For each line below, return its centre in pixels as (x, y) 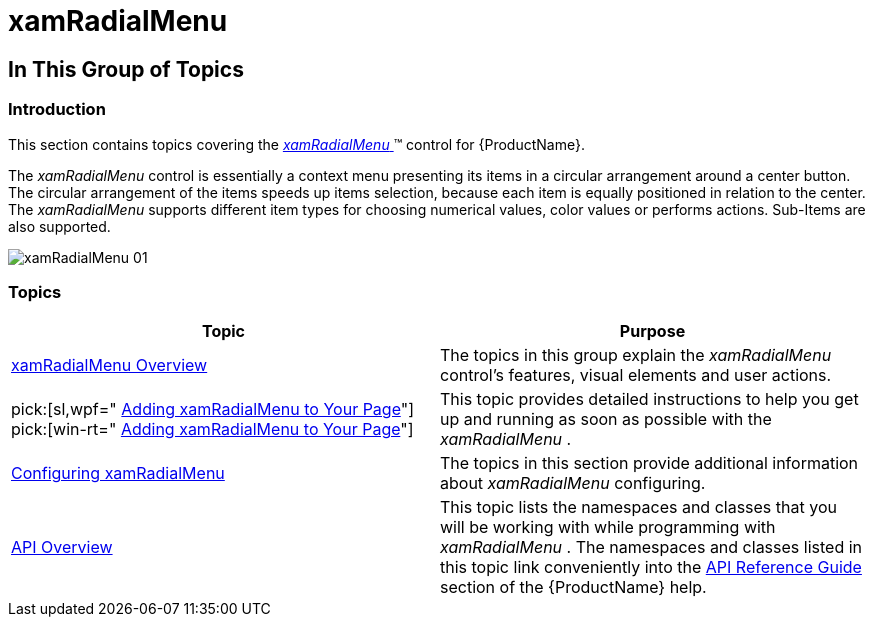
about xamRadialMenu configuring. (573, 483)
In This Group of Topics (126, 69)
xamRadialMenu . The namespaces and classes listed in (651, 547)
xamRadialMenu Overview (109, 365)
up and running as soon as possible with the (606, 419)
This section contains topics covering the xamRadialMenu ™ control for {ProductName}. (296, 144)
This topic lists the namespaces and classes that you (638, 507)
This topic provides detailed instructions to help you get (649, 399)
